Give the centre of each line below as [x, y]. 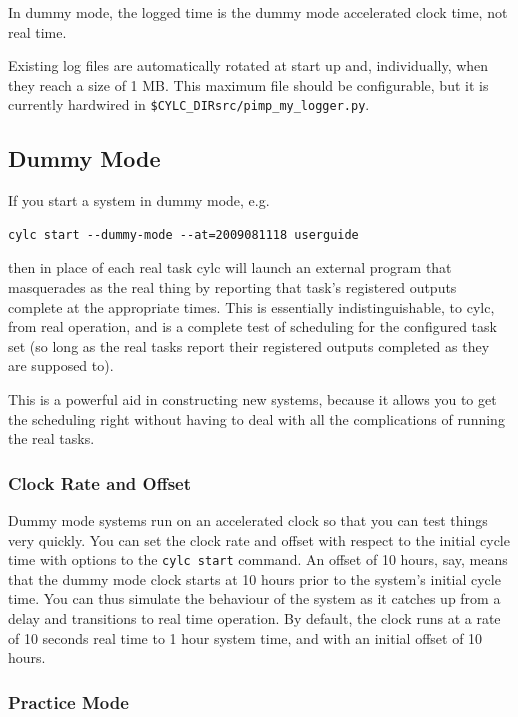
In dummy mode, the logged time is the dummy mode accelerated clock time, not [258, 12]
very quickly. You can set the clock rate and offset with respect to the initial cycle [259, 539]
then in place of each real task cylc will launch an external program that [230, 267]
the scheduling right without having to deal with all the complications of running [256, 418]
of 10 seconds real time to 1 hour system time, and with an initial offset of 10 [245, 637]
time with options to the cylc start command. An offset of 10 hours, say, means [258, 559]
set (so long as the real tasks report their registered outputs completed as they [249, 345]
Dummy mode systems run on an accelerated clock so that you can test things [248, 519]
